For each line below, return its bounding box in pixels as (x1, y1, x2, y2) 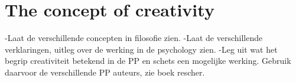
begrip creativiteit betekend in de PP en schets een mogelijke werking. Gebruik (5, 54, 291, 67)
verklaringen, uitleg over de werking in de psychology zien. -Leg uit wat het (5, 43, 278, 55)
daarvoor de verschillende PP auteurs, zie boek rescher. (5, 66, 205, 78)
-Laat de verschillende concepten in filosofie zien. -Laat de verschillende (5, 32, 263, 44)
